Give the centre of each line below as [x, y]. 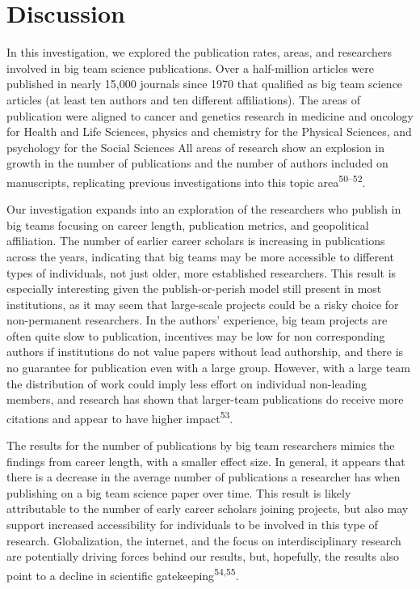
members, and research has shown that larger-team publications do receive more [205, 399]
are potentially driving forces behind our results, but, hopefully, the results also [203, 556]
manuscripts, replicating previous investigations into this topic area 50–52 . [186, 180]
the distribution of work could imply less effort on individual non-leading [187, 383]
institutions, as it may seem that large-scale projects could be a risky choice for [203, 304]
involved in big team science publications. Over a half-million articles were [190, 68]
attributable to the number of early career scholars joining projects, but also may [208, 508]
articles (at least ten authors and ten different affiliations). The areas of [184, 99]
